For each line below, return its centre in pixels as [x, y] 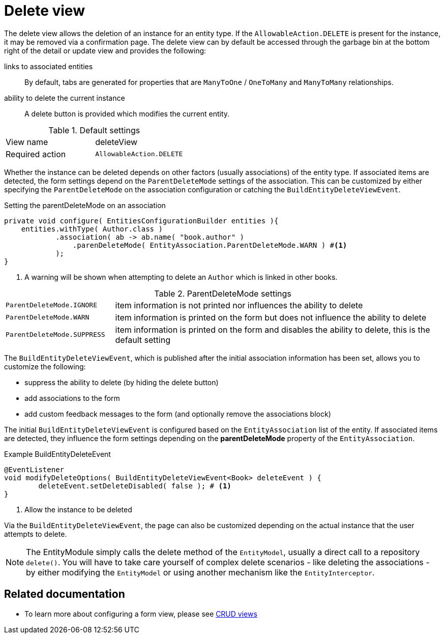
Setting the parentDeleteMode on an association [85, 205]
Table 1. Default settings [94, 130]
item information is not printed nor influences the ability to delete [239, 305]
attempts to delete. [36, 534]
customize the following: [45, 366]
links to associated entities [49, 66]
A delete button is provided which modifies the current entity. [127, 113]
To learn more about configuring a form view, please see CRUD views [141, 614]
